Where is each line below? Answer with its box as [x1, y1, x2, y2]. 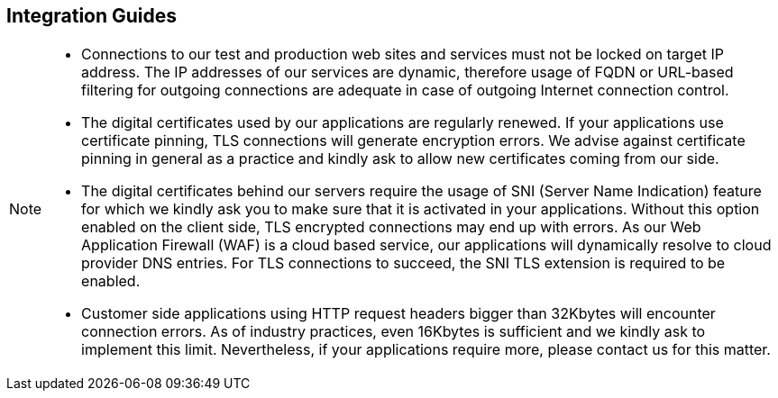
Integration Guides [6, 5, 178, 27]
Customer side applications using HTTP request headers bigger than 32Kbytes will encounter [81, 304, 716, 323]
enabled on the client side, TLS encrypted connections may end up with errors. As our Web [81, 218, 701, 237]
